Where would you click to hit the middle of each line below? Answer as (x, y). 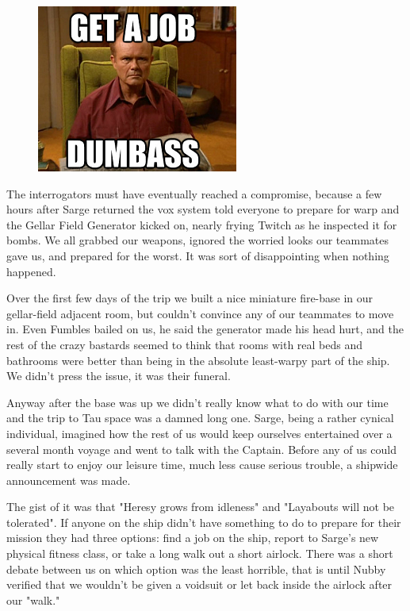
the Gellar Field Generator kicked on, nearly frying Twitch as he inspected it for (202, 224)
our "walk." (33, 599)
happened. (31, 271)
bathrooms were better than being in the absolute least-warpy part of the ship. (198, 360)
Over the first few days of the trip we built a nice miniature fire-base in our (190, 298)
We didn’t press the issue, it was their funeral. (119, 376)
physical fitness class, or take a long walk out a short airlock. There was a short (200, 553)
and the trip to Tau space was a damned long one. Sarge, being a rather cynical (200, 418)
